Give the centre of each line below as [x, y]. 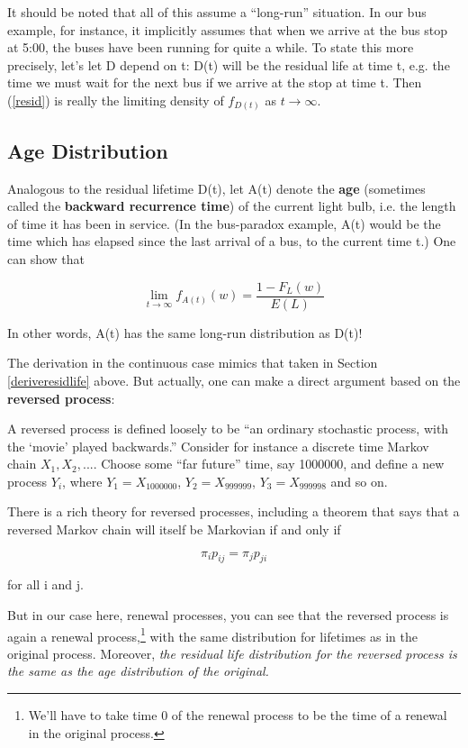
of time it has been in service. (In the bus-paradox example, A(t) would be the [224, 223]
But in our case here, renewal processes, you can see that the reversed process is [228, 615]
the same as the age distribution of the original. [138, 671]
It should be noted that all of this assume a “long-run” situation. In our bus [217, 12]
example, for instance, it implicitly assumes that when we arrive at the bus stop [227, 29]
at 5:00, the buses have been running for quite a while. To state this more [211, 47]
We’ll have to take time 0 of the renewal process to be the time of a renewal [238, 715]
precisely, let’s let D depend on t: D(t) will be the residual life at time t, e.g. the [229, 64]
